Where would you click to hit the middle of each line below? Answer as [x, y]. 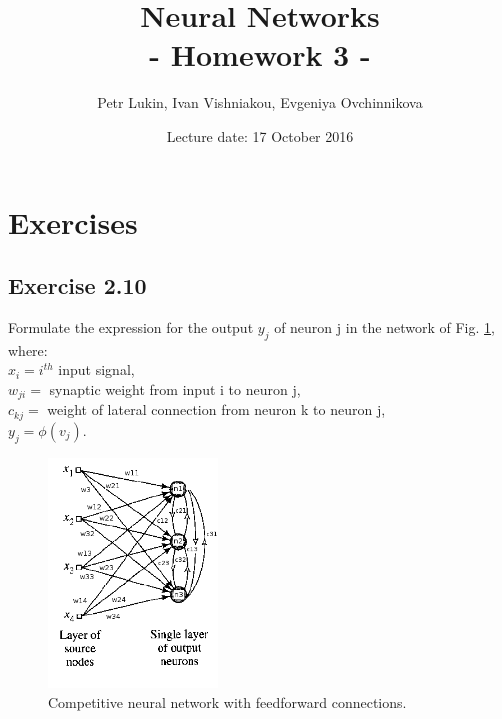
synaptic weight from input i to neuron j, [175, 388]
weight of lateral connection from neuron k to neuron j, [216, 409]
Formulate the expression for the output [131, 326]
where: [28, 349]
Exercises [73, 221]
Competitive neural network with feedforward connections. [227, 701]
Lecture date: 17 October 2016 [260, 135]
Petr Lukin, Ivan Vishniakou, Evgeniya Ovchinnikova [260, 102]
